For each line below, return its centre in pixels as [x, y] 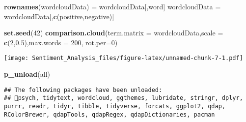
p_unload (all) [27, 74]
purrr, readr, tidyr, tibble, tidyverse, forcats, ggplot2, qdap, [115, 106]
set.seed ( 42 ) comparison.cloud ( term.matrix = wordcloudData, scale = [114, 33]
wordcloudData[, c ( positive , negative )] [59, 16]
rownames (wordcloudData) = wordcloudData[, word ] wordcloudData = [112, 6]
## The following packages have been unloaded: [83, 90]
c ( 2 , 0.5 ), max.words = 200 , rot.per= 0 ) [61, 42]
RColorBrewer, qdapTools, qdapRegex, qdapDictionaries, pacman [109, 114]
